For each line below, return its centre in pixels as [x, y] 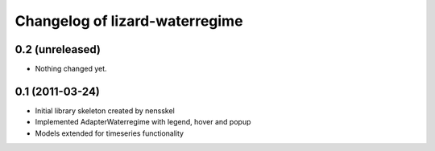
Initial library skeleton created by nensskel [105, 110]
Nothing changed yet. [71, 69]
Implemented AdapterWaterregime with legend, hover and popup [143, 122]
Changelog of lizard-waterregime [129, 21]
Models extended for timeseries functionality [110, 133]
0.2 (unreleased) [58, 49]
